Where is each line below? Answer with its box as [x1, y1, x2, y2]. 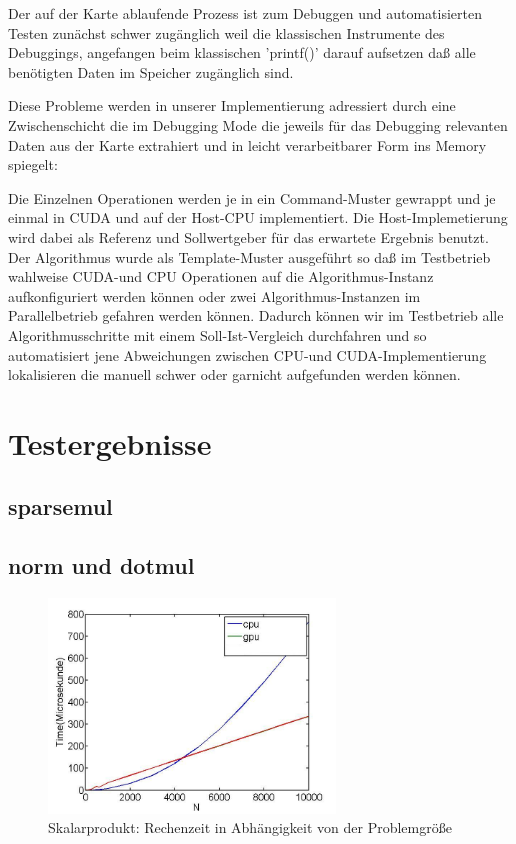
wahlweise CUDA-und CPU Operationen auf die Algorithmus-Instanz [8, 266, 434, 287]
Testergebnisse [8, 422, 212, 463]
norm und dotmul [8, 550, 195, 581]
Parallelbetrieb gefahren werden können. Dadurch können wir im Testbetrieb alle [8, 305, 504, 326]
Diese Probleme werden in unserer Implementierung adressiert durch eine [8, 95, 456, 116]
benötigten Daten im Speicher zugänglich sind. [8, 61, 294, 82]
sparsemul [8, 491, 113, 522]
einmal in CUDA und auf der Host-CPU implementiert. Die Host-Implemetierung [8, 207, 508, 228]
